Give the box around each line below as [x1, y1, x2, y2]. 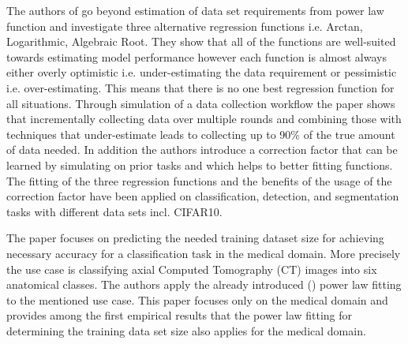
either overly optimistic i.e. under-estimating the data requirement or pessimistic [6, 64, 397, 80]
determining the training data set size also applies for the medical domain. [6, 322, 366, 338]
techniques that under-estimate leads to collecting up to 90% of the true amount [6, 125, 395, 142]
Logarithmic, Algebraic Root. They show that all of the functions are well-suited [6, 33, 396, 50]
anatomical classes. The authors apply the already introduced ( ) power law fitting [6, 276, 402, 293]
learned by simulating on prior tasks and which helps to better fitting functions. [6, 156, 393, 173]
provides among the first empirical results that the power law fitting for [6, 307, 353, 323]
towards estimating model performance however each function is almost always [6, 48, 387, 65]
